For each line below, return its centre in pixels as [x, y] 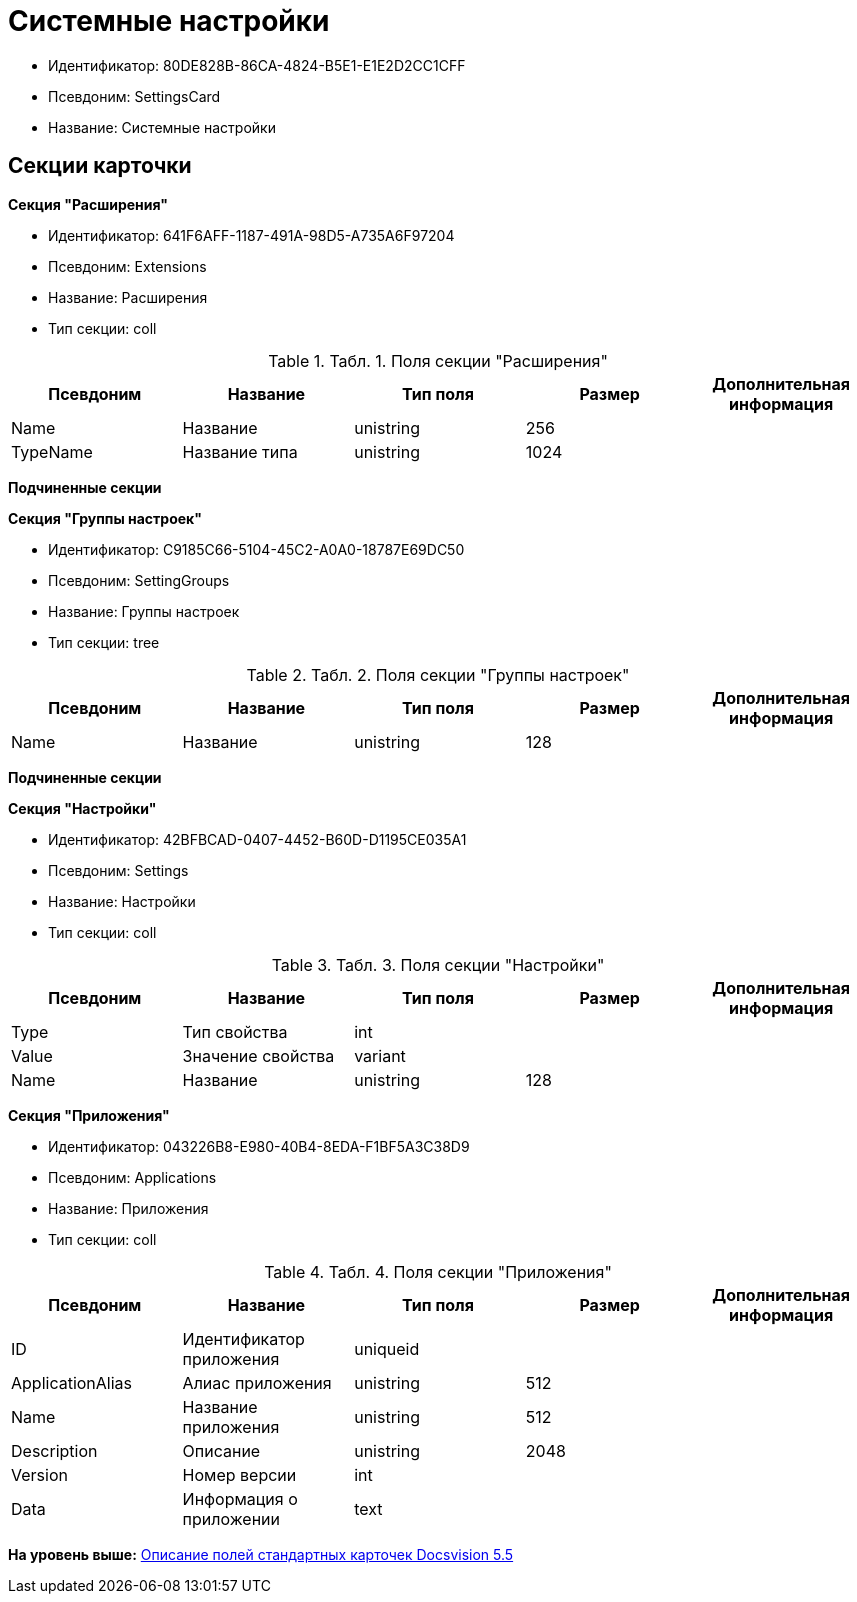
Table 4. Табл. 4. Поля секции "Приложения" [438, 1271]
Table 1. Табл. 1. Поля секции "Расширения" [438, 360]
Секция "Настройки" [82, 808]
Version [39, 1474]
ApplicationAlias [72, 1382]
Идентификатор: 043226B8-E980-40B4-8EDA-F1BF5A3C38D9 [259, 1146]
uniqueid [387, 1348]
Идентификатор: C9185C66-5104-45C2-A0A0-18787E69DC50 [256, 549]
